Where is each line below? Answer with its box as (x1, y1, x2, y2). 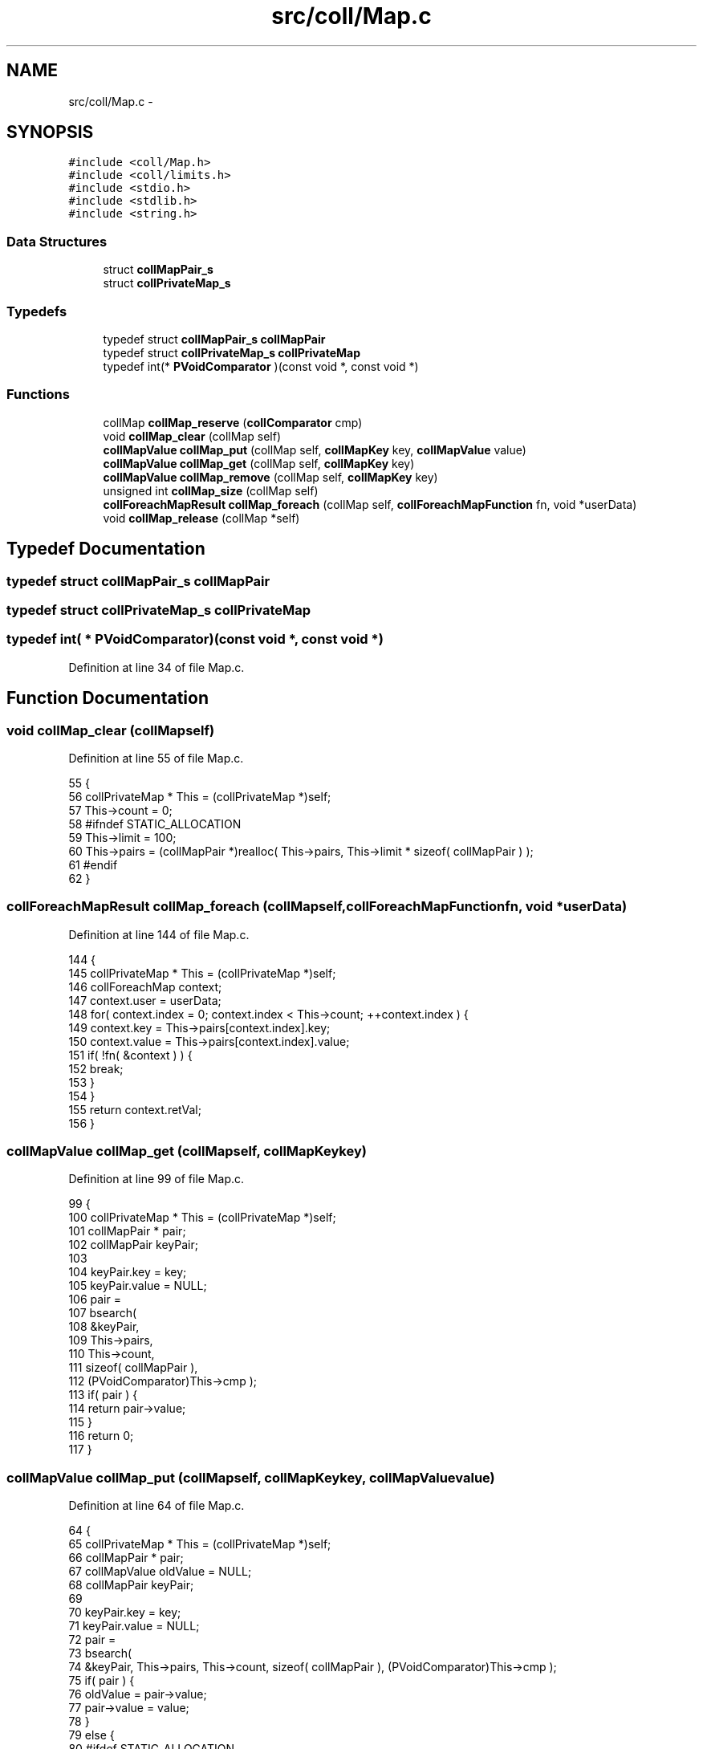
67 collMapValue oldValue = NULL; (68, 1564, 252, 1579)
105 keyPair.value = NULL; (68, 1279, 207, 1293)
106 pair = (68, 1292, 121, 1307)
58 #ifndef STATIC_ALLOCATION (68, 816, 242, 831)
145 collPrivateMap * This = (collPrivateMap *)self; (68, 966, 336, 980)
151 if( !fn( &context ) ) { (68, 1047, 193, 1062)
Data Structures (6, 233, 108, 250)
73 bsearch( (68, 1646, 132, 1661)
